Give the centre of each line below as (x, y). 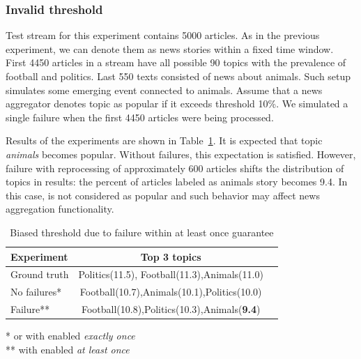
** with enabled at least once (68, 349)
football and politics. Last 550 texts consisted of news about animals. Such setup (178, 76)
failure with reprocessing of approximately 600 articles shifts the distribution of (175, 168)
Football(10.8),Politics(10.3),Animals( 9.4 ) (171, 309)
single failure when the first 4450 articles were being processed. (140, 117)
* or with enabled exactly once (70, 336)
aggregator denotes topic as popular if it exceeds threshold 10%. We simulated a (177, 104)
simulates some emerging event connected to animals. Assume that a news (164, 90)
